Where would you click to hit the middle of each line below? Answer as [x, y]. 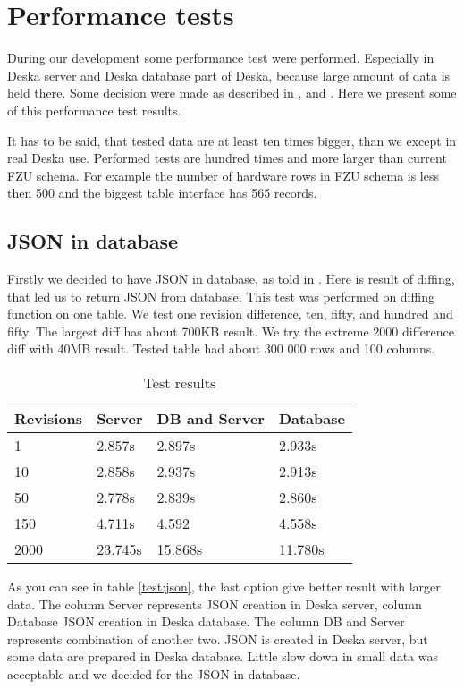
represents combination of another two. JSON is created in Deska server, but [218, 638]
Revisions [49, 419]
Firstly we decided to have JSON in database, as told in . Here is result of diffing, [231, 279]
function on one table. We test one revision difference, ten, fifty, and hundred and [230, 314]
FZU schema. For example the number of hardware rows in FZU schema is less [223, 175]
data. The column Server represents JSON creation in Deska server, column [215, 604]
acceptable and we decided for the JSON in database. [154, 674]
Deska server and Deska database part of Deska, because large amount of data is [229, 75]
